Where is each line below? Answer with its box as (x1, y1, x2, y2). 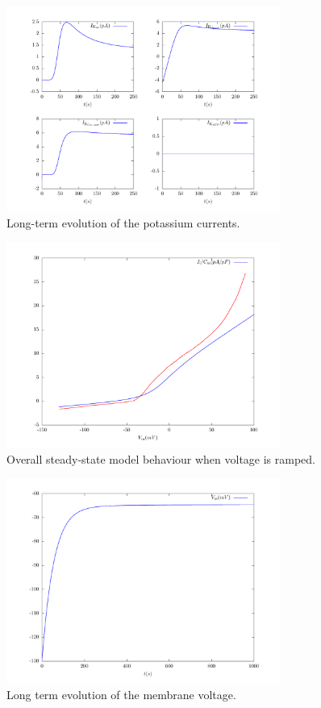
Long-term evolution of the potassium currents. (6, 214, 240, 231)
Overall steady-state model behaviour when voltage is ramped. (6, 450, 316, 467)
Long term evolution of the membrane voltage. (6, 686, 236, 703)
